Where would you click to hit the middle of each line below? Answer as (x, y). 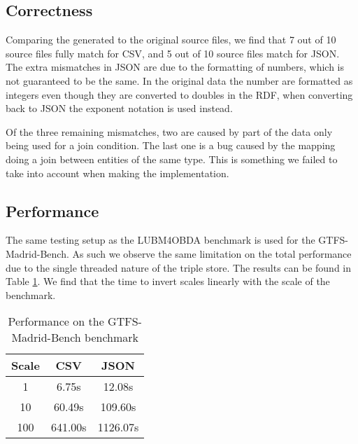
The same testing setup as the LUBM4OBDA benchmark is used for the (160, 240)
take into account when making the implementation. (117, 173)
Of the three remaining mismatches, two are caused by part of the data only (169, 131)
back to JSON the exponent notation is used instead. (119, 108)
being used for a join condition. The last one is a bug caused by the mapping (171, 145)
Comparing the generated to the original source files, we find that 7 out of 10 (171, 40)
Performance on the (56, 321)
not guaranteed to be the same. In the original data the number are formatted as (179, 80)
